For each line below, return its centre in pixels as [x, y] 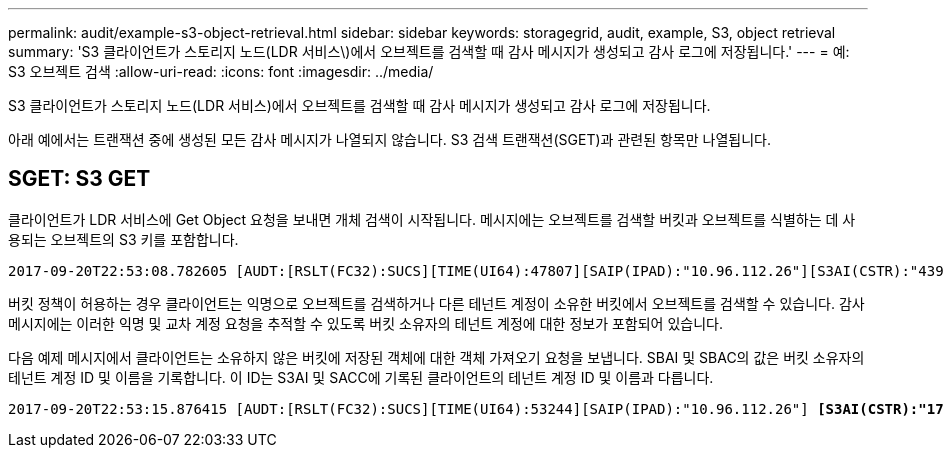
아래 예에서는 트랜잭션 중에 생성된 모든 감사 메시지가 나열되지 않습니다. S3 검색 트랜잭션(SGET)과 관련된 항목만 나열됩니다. [389, 139]
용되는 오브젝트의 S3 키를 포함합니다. [123, 239]
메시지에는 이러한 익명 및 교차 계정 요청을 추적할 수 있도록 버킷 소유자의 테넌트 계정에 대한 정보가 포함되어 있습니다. [365, 323]
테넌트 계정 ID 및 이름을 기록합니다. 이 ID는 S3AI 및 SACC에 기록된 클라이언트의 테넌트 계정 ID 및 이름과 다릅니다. [361, 377]
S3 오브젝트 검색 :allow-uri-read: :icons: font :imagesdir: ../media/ [221, 71]
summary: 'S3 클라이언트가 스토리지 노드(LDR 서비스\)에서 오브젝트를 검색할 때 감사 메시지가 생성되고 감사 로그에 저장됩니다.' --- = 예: [429, 51]
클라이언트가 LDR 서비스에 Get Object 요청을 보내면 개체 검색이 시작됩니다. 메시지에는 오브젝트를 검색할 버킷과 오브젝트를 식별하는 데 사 [432, 219]
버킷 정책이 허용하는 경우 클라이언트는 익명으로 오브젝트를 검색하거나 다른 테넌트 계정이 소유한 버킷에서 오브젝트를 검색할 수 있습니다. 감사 [436, 303]
